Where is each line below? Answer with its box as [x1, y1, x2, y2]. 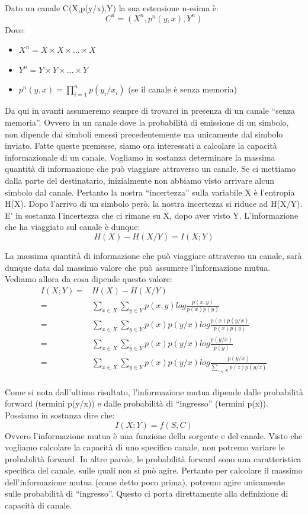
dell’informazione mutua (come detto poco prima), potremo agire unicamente [5, 475, 285, 488]
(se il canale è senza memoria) [128, 83, 237, 95]
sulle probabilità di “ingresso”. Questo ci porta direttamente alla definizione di [5, 487, 288, 500]
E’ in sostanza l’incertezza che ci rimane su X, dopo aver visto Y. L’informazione [5, 209, 299, 221]
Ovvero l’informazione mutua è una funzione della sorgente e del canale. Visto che [5, 429, 303, 442]
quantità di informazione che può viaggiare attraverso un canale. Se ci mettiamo [5, 162, 296, 175]
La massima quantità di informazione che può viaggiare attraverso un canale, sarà [5, 249, 302, 261]
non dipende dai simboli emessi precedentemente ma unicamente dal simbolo [5, 127, 283, 140]
